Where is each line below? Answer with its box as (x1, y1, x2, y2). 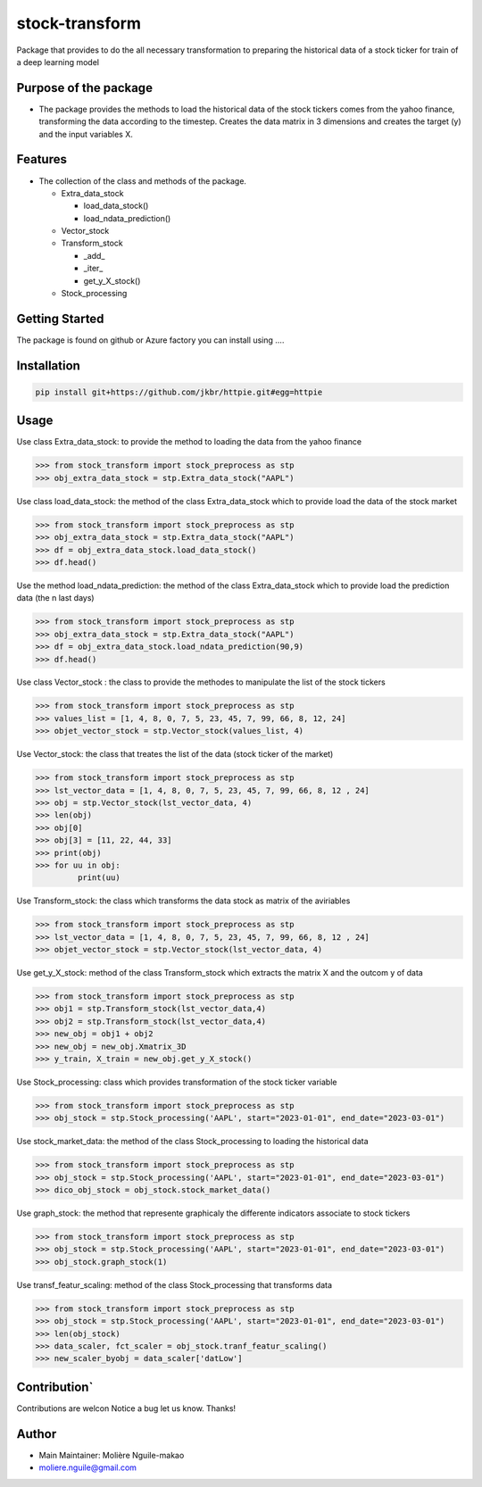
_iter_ (83, 263, 104, 274)
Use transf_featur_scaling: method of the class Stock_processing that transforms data (16, 1279, 333, 1290)
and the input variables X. (38, 129, 133, 139)
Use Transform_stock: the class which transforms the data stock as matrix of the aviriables (16, 895, 351, 906)
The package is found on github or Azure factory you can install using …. (16, 335, 285, 345)
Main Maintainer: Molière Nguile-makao (38, 1450, 185, 1460)
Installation (16, 358, 80, 373)
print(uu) (77, 873, 120, 883)
